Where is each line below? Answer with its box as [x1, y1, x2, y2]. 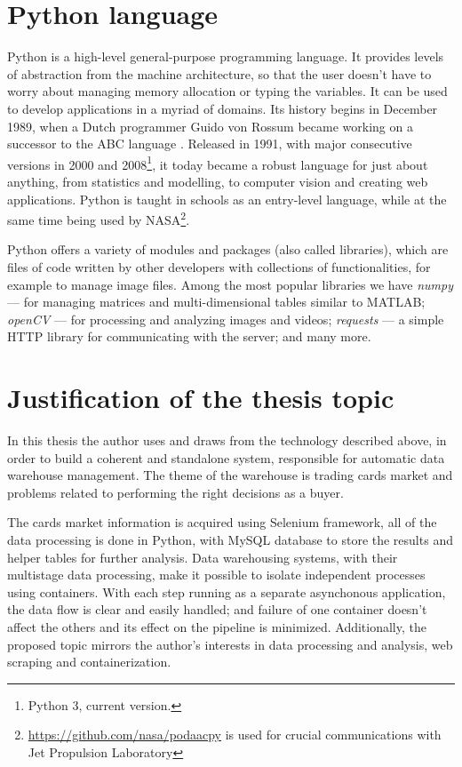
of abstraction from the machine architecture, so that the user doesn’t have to [7, 64, 432, 83]
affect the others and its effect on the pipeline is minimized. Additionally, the [7, 618, 426, 635]
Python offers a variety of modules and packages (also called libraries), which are [7, 240, 449, 259]
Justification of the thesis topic [7, 380, 394, 416]
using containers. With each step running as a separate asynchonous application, [7, 582, 446, 601]
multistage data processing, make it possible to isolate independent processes [7, 565, 426, 584]
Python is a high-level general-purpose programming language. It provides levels [7, 47, 444, 66]
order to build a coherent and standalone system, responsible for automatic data [7, 448, 445, 467]
